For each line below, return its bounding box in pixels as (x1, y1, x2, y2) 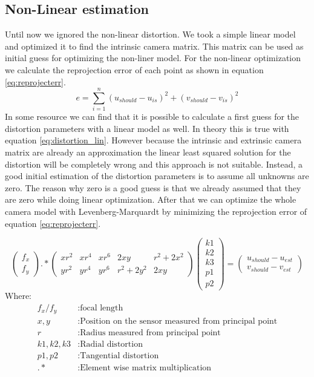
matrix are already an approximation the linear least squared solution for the (5, 146, 291, 159)
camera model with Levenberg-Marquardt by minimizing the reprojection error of (5, 205, 307, 218)
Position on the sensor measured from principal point (80, 316, 278, 326)
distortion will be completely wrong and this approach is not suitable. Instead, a (5, 157, 303, 170)
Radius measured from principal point (80, 328, 221, 337)
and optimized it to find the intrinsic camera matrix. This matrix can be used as (5, 39, 304, 52)
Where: (5, 289, 31, 302)
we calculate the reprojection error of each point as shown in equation (5, 63, 264, 76)
